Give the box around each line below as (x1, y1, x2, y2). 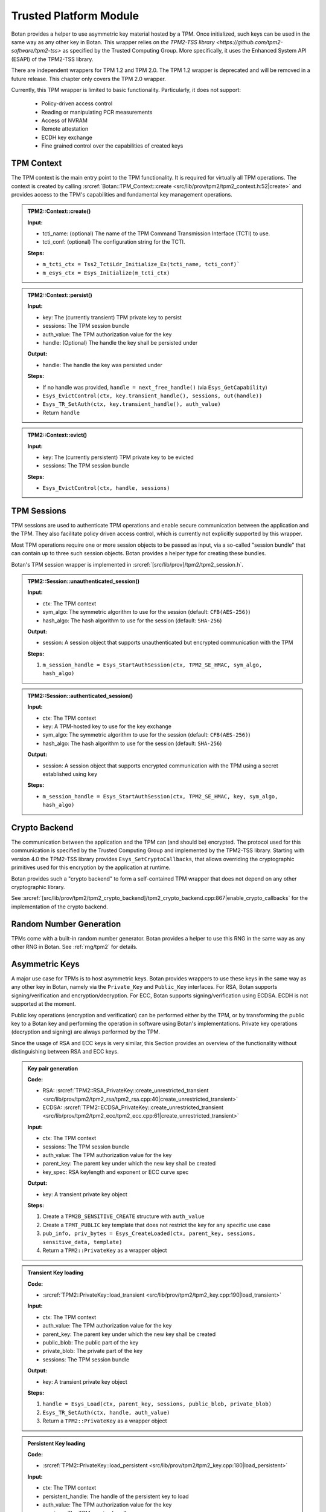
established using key (42, 770, 98, 777)
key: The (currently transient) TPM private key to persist (42, 313, 182, 321)
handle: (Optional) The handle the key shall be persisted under (42, 339, 198, 346)
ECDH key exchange (41, 134, 93, 141)
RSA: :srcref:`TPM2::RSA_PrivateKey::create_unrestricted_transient (42, 1087, 209, 1094)
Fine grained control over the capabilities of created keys (41, 142, 184, 149)
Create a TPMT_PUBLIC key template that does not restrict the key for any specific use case (42, 1221, 271, 1228)
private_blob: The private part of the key (42, 1347, 143, 1355)
